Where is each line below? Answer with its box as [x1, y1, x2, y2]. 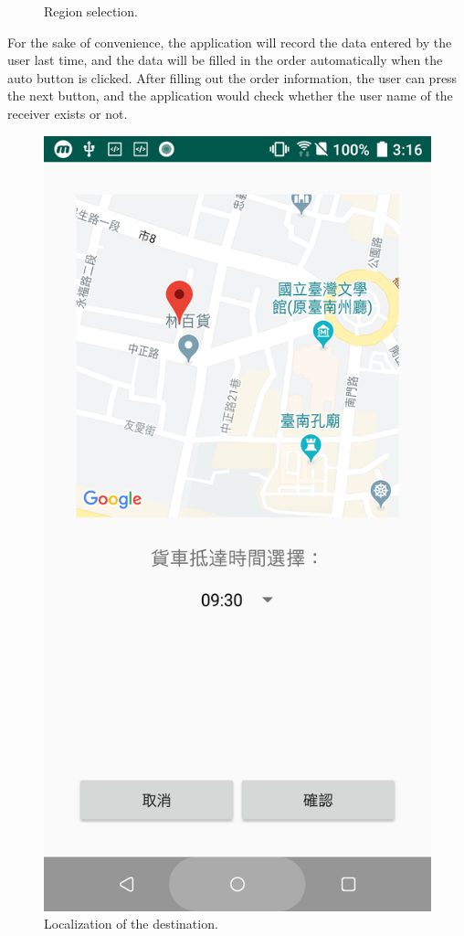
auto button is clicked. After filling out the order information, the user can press [7, 68, 458, 87]
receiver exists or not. [7, 103, 128, 122]
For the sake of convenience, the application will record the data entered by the [7, 32, 452, 51]
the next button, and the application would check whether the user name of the [7, 86, 453, 105]
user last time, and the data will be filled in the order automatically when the [7, 50, 443, 69]
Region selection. [44, 2, 138, 20]
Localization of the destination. [44, 914, 218, 933]
